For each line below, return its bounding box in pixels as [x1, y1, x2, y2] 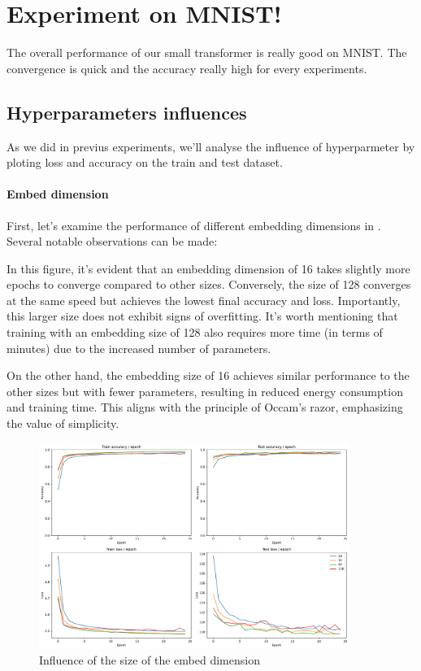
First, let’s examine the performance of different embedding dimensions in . [7, 216, 381, 233]
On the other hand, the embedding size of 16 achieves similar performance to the [7, 367, 410, 384]
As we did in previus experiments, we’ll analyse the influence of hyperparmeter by [7, 137, 415, 155]
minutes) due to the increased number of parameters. [7, 339, 271, 356]
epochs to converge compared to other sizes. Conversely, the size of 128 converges [7, 276, 411, 293]
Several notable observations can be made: [7, 233, 218, 250]
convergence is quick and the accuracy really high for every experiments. [7, 59, 367, 76]
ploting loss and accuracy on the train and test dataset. [7, 154, 283, 171]
